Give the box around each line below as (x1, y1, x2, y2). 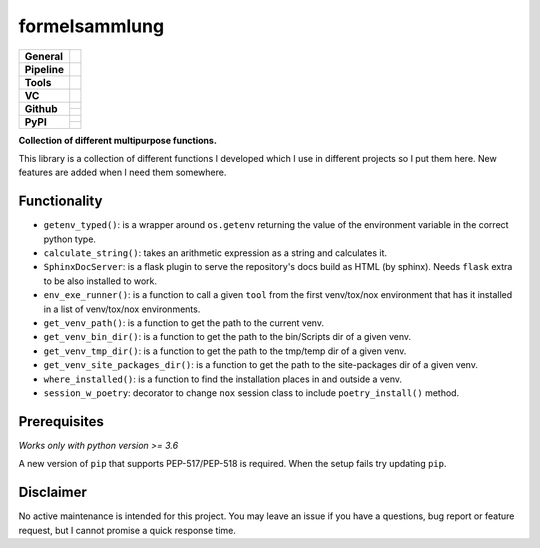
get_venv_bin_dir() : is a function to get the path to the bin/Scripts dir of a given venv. (43, 331, 412, 343)
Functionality (18, 193, 103, 210)
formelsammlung (18, 15, 165, 37)
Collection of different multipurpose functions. (18, 134, 217, 146)
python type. (43, 233, 97, 245)
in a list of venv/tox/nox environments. (43, 303, 201, 315)
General (24, 49, 64, 63)
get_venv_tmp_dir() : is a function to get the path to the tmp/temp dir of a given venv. (43, 345, 407, 357)
